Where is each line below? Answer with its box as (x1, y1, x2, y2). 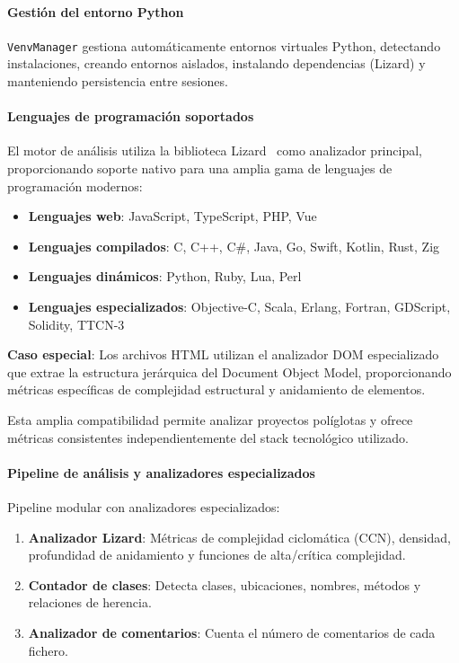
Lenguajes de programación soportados (7, 107, 254, 126)
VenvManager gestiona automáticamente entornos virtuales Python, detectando (7, 36, 441, 55)
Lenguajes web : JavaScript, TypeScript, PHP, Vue (28, 207, 317, 225)
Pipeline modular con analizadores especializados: (7, 497, 280, 516)
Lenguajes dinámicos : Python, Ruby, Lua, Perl (28, 267, 302, 286)
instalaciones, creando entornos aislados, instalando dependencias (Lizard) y (7, 54, 426, 73)
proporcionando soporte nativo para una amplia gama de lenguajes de (7, 159, 393, 178)
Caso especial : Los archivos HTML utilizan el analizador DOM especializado (7, 345, 439, 364)
